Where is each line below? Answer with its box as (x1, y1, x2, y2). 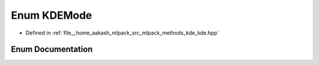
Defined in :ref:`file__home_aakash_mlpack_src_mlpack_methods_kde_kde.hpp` (25, 29, 219, 36)
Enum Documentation (11, 45, 93, 54)
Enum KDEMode (11, 9, 93, 22)
